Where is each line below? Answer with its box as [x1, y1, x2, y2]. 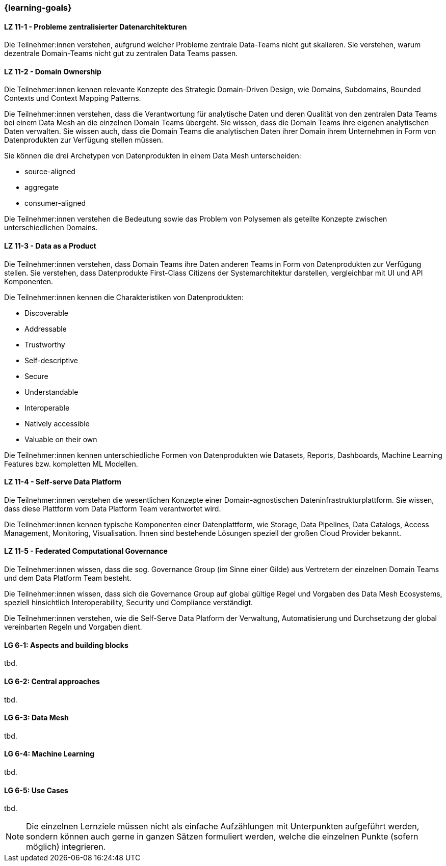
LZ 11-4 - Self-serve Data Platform [4, 477, 121, 486]
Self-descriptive [24, 356, 78, 365]
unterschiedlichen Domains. [4, 223, 98, 232]
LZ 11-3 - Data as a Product [4, 241, 96, 251]
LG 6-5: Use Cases [4, 786, 68, 795]
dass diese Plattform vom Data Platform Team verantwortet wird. [4, 504, 221, 513]
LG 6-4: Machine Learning [4, 749, 95, 759]
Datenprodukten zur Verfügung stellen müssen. [4, 136, 164, 145]
